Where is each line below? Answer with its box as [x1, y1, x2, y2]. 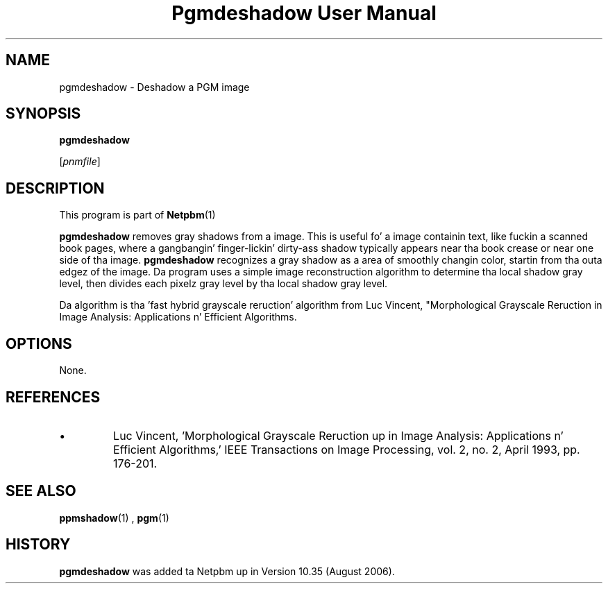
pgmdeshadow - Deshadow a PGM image [59, 80, 250, 93]
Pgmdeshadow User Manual [171, 1, 437, 25]
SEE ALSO [6, 482, 76, 500]
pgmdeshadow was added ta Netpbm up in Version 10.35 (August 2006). [59, 565, 395, 577]
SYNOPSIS [6, 105, 81, 123]
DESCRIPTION [6, 179, 105, 197]
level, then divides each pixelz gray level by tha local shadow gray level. [59, 278, 388, 290]
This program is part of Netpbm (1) [59, 209, 216, 221]
